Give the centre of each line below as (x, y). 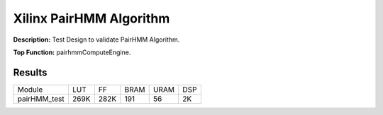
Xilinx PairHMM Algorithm (91, 18)
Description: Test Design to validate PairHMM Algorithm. (96, 40)
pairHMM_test (41, 99)
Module (30, 90)
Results (30, 72)
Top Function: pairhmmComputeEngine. (72, 52)
